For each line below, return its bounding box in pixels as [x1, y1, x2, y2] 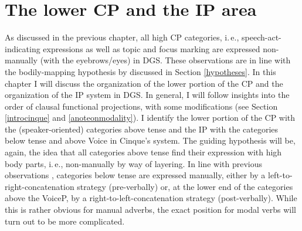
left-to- [268, 169, 293, 181]
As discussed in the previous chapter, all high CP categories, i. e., [5, 31, 239, 43]
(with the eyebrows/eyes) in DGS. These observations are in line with [40, 54, 291, 66]
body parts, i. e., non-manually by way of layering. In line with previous [5, 157, 262, 169]
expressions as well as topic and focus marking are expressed [43, 42, 260, 55]
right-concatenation [5, 180, 74, 192]
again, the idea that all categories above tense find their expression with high [5, 146, 282, 158]
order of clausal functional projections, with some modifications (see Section [5, 100, 278, 112]
